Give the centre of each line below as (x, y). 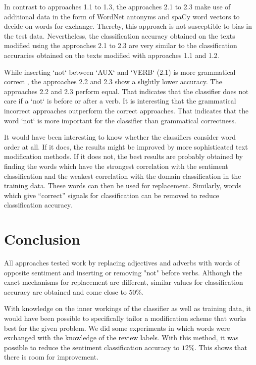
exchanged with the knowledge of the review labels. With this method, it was (121, 338)
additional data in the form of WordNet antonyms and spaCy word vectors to (122, 16)
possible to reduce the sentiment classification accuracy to (92, 347)
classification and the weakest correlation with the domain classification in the (123, 176)
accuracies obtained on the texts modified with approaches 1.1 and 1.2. (112, 55)
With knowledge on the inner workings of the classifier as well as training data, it (128, 308)
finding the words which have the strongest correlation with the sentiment (116, 166)
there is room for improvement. (51, 357)
